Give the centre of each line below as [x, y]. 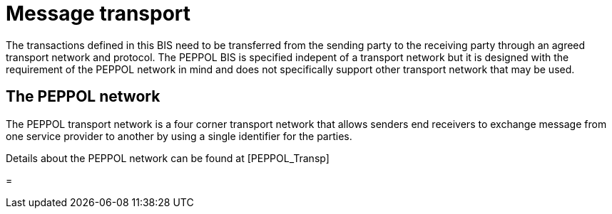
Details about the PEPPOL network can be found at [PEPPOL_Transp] [168, 158]
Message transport [98, 14]
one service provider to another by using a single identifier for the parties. [179, 136]
